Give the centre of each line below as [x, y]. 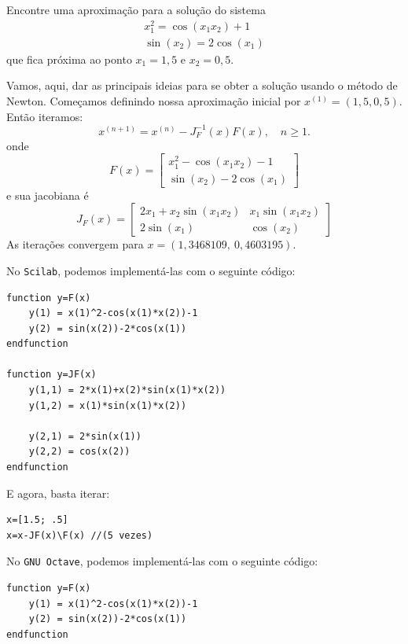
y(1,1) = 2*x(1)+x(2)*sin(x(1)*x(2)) [127, 390]
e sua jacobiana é [48, 195]
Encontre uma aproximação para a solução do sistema [136, 9]
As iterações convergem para [75, 244]
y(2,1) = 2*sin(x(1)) [85, 436]
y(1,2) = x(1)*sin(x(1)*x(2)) [108, 405]
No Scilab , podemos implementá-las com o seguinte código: [151, 270]
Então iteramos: [45, 116]
